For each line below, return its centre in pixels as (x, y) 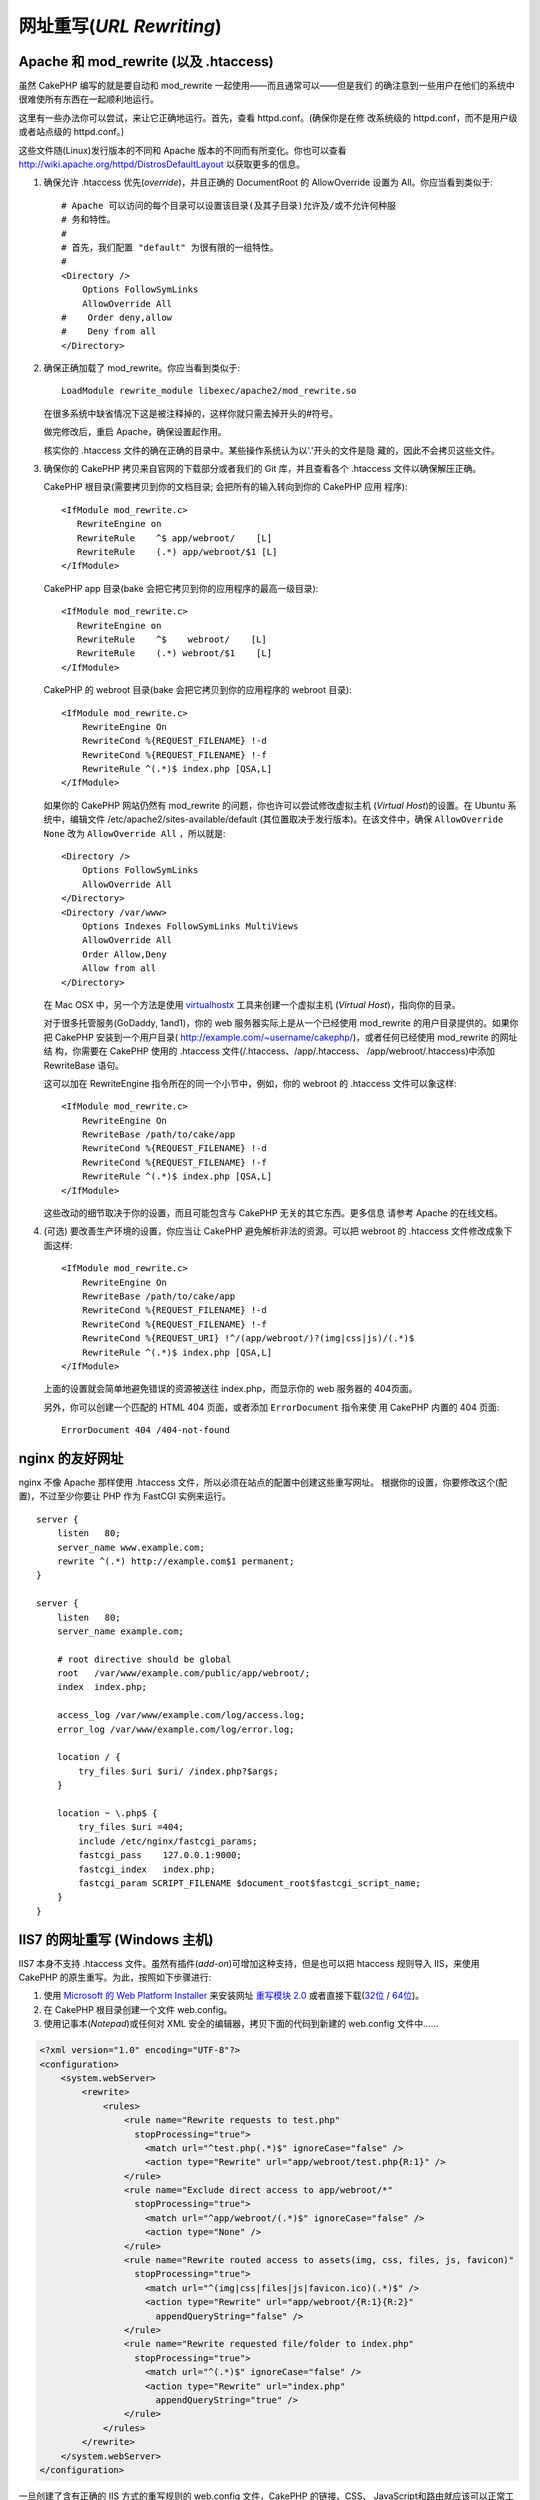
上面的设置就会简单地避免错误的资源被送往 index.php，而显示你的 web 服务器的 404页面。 (230, 1389)
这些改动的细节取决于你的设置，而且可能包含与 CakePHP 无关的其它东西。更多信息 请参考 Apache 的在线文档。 (273, 1213)
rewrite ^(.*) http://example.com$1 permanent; (175, 1561)
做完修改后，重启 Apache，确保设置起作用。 (135, 432)
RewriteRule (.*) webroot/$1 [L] (174, 653)
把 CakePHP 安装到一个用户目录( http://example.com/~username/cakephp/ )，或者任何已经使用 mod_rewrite (266, 1037)
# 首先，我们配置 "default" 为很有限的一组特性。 (170, 247)
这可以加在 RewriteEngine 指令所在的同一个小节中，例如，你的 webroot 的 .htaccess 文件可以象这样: (250, 1083)
